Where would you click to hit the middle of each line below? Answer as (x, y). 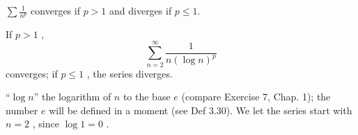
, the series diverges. (130, 73)
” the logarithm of (72, 97)
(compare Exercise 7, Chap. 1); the (256, 97)
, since (46, 124)
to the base (147, 97)
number (22, 110)
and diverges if (141, 10)
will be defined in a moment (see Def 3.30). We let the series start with (201, 110)
